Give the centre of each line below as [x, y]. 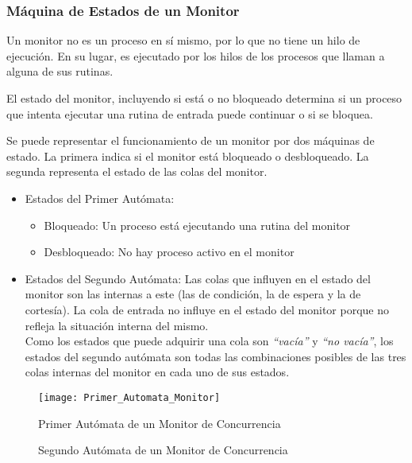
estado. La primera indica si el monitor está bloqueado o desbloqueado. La [188, 156]
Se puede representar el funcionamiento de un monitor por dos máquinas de [191, 140]
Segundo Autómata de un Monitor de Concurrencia [163, 450]
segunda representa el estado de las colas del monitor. [137, 171]
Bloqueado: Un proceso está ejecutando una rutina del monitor [197, 225]
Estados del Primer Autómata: [100, 198]
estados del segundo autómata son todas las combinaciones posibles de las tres [216, 356]
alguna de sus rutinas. [60, 71]
